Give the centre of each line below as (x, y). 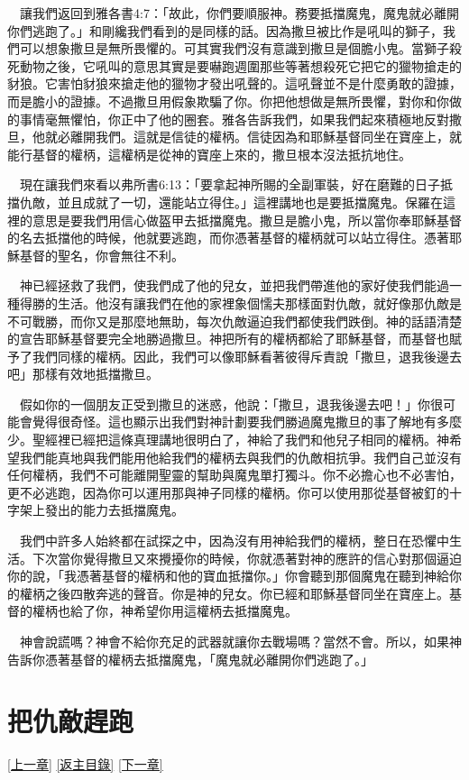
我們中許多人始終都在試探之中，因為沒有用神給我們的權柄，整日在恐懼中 (234, 541)
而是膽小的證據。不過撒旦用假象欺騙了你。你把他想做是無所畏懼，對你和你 (228, 101)
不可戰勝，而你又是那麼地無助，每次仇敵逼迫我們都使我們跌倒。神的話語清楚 (234, 321)
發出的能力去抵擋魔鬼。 (114, 510)
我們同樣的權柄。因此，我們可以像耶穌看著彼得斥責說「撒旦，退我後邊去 (247, 356)
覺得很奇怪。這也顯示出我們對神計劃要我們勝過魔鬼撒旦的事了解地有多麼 (247, 422)
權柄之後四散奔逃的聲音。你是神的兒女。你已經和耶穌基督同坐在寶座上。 (234, 593)
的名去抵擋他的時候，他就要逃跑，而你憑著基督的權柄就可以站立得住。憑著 (228, 238)
